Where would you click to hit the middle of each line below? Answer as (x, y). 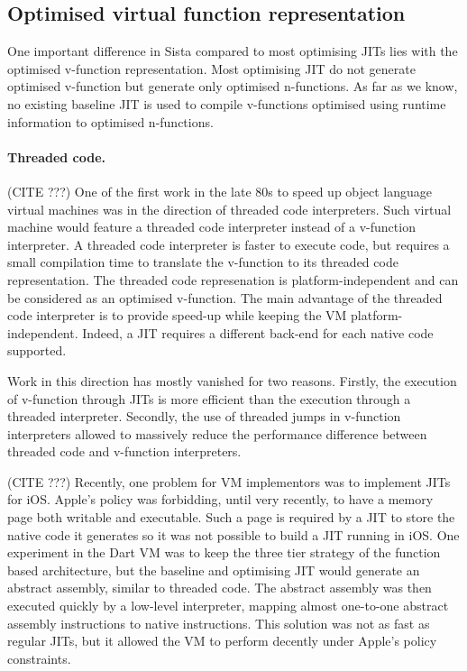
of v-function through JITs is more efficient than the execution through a (209, 398)
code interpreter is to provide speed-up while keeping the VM (177, 315)
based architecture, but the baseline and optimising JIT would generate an (214, 570)
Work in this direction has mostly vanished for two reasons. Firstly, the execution (232, 380)
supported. (37, 350)
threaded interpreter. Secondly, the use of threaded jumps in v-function (204, 416)
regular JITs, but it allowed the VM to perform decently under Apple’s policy (222, 641)
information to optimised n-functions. (110, 121)
